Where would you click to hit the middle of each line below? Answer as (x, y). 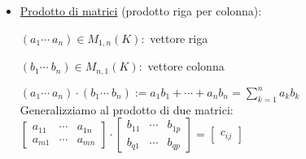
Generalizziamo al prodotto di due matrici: (127, 109)
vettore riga (179, 38)
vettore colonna (186, 66)
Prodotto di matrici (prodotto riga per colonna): (141, 11)
